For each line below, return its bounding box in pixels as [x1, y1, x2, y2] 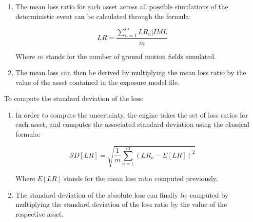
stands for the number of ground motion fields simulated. [45, 51, 216, 61]
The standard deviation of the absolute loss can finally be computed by [15, 189, 229, 200]
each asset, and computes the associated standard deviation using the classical [15, 119, 250, 129]
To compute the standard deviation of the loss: [4, 93, 144, 103]
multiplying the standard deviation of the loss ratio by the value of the [15, 199, 227, 209]
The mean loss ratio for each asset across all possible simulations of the [15, 1, 228, 11]
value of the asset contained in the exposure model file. [15, 77, 180, 87]
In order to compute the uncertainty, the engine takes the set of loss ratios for [15, 109, 248, 120]
